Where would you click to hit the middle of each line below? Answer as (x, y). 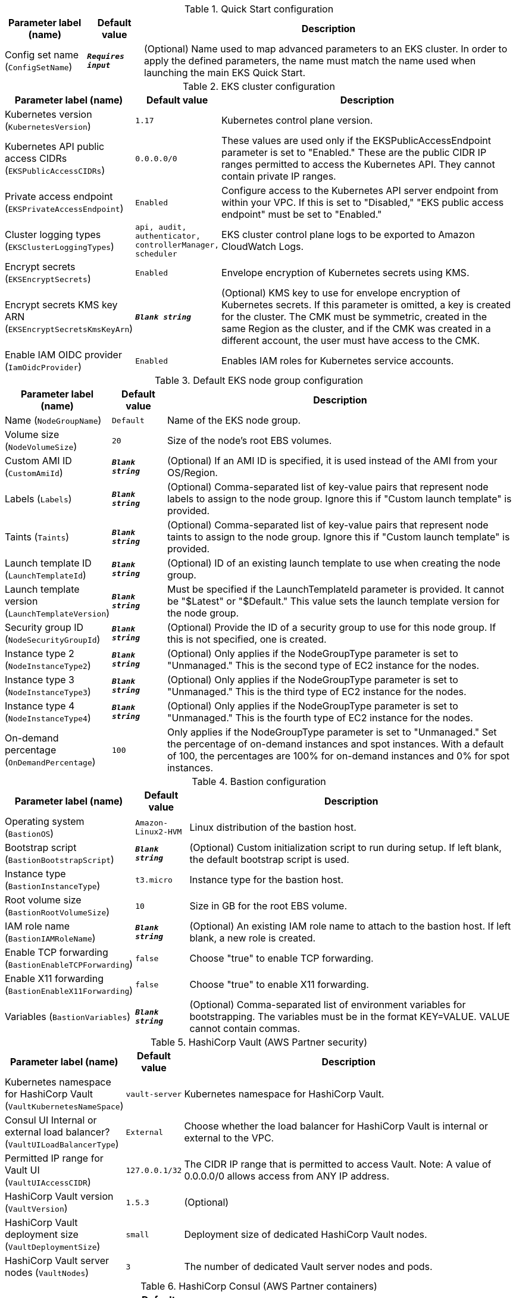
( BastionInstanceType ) (53, 886)
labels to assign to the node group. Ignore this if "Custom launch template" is (339, 499)
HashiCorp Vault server (57, 1261)
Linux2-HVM (159, 832)
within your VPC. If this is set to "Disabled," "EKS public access (363, 202)
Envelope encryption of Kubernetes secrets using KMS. (345, 273)
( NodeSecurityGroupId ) (53, 639)
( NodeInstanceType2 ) (48, 665)
